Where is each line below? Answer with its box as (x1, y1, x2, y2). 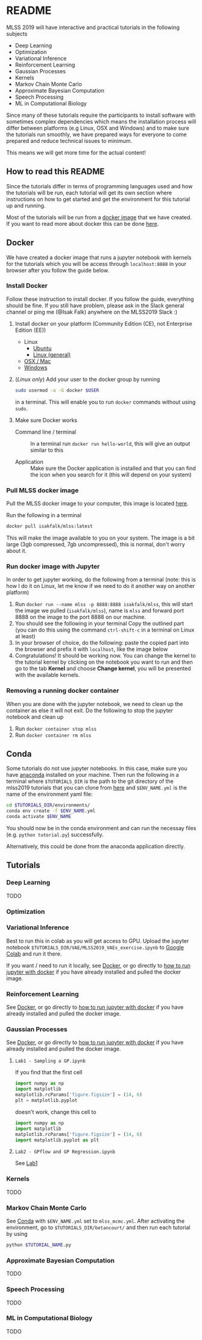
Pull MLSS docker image (6, 486, 79, 494)
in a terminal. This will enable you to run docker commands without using (14, 398, 196, 406)
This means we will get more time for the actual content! (6, 149, 146, 156)
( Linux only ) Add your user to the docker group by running (14, 375, 160, 383)
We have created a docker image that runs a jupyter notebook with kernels (6, 254, 192, 261)
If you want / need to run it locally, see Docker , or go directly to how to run (6, 962, 191, 969)
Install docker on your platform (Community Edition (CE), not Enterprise (14, 320, 192, 327)
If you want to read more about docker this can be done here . (6, 220, 159, 227)
